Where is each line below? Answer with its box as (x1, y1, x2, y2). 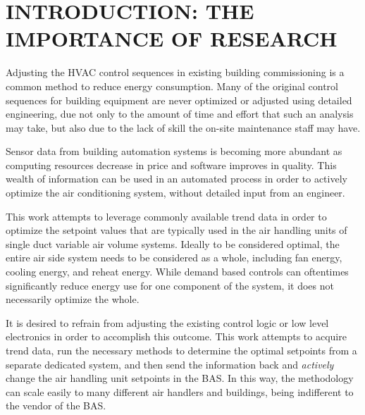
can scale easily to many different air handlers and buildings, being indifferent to (6, 384, 354, 399)
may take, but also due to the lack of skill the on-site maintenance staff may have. (6, 120, 361, 135)
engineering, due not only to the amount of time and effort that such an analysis (6, 106, 354, 121)
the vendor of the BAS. (6, 398, 106, 413)
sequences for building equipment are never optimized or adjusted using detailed (6, 92, 352, 107)
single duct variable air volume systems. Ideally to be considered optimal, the (6, 236, 340, 251)
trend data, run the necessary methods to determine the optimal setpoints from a (6, 343, 357, 357)
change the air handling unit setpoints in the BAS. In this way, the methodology (6, 371, 354, 385)
